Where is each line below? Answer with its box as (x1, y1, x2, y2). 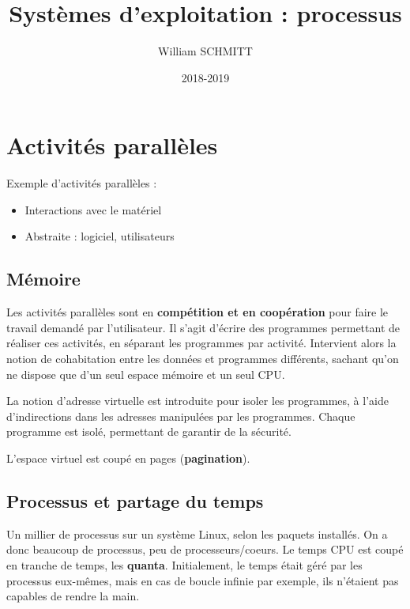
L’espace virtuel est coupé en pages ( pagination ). (6, 449, 250, 466)
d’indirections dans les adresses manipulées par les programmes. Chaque (6, 407, 355, 424)
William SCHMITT (158, 43, 253, 59)
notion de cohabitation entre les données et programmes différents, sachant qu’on (6, 350, 399, 367)
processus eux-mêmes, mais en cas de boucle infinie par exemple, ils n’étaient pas (6, 572, 399, 588)
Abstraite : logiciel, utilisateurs (24, 228, 175, 244)
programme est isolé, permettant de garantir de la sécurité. (6, 423, 292, 440)
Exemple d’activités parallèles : (6, 175, 157, 191)
